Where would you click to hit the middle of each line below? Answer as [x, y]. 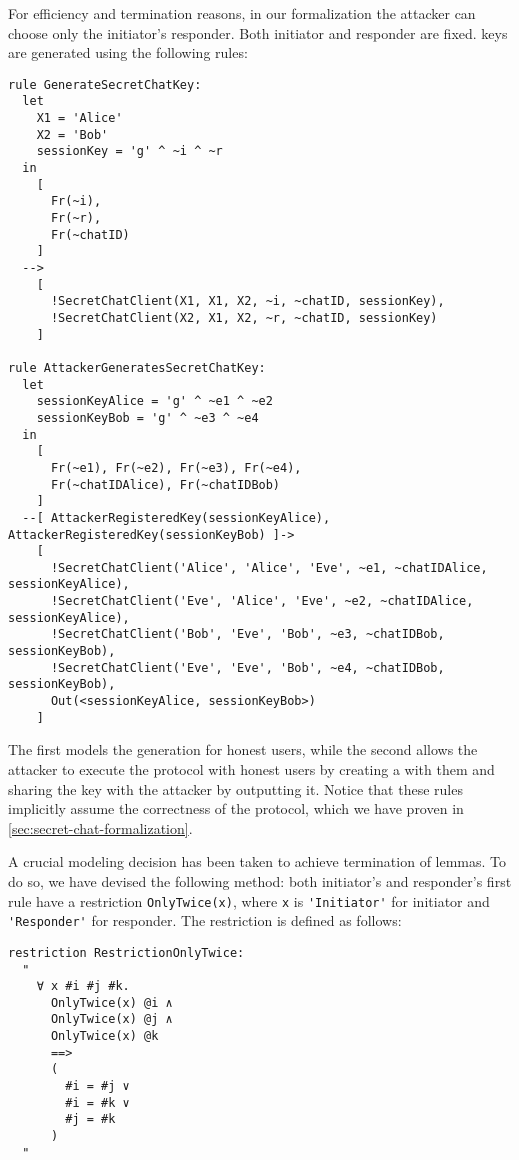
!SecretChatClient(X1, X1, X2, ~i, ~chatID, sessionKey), [247, 301]
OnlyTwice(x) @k [104, 1036]
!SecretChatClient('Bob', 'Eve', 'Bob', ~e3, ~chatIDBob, [247, 634]
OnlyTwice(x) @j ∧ [111, 1019]
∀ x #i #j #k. [83, 986]
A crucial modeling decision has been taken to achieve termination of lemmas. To [257, 861]
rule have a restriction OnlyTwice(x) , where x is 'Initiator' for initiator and [249, 900]
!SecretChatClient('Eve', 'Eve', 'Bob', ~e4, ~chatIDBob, [247, 667]
